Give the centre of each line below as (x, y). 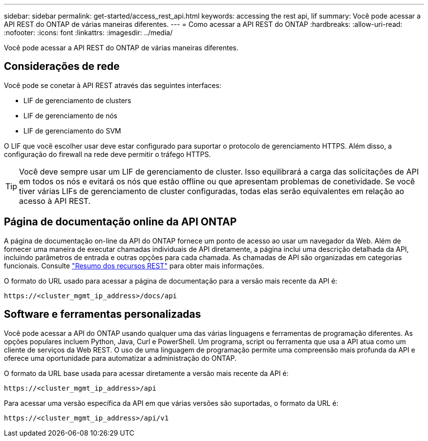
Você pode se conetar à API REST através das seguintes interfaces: (113, 85)
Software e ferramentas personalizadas (103, 314)
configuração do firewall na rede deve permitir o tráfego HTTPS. (107, 154)
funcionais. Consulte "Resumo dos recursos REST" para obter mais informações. (134, 265)
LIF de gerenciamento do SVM (72, 131)
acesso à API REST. (55, 201)
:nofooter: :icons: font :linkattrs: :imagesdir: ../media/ (88, 33)
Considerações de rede (62, 66)
